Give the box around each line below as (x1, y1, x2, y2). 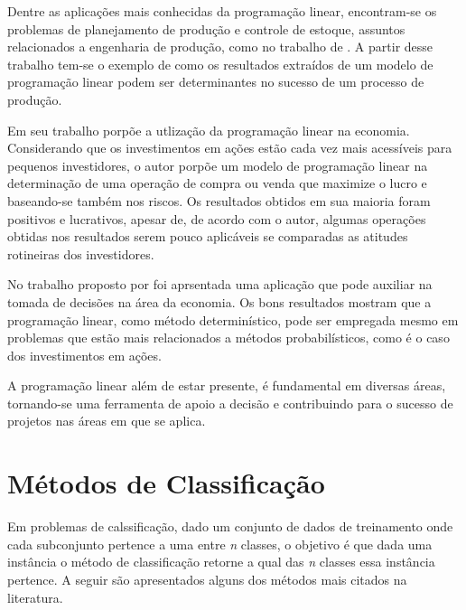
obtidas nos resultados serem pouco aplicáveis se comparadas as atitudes (7, 227, 408, 246)
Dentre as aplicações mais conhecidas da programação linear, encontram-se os (7, 2, 437, 20)
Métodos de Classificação (7, 465, 325, 502)
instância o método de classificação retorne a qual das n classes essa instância (7, 552, 435, 571)
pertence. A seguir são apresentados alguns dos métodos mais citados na (7, 569, 407, 588)
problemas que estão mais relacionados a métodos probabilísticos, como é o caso (7, 328, 450, 347)
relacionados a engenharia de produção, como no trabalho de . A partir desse (7, 37, 433, 56)
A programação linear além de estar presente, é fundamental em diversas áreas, (7, 376, 446, 395)
